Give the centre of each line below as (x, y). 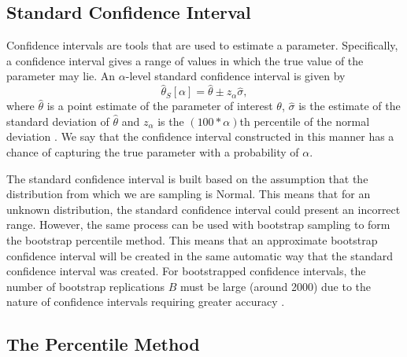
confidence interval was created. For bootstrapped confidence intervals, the (186, 271)
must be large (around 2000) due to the (275, 286)
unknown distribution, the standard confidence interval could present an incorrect (203, 209)
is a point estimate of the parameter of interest (160, 106)
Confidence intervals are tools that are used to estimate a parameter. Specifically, (202, 45)
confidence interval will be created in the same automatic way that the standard (200, 255)
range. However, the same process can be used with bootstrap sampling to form (198, 225)
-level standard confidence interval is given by (235, 76)
